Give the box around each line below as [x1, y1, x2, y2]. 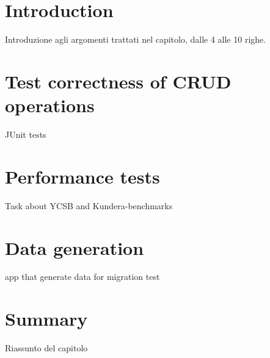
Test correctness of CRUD [5, 68, 232, 93]
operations [5, 93, 95, 118]
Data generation [5, 235, 144, 260]
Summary [5, 306, 88, 331]
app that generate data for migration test [5, 270, 160, 283]
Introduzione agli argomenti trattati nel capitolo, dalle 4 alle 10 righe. [5, 33, 266, 46]
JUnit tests [5, 128, 46, 141]
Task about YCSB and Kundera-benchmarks [5, 199, 173, 212]
